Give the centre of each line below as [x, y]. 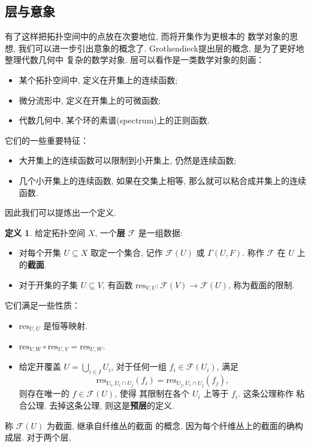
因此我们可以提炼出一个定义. [61, 212]
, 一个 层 [110, 232]
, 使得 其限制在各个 [152, 393]
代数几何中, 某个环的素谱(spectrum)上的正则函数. [114, 120]
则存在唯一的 [44, 393]
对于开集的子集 [48, 284]
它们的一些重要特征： [47, 140]
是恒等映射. [66, 325]
